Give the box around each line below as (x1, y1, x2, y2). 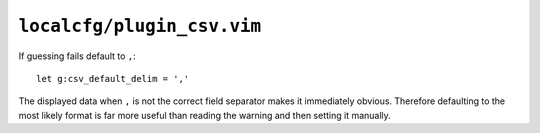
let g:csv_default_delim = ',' (36, 73, 190, 84)
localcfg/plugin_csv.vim (18, 15, 262, 37)
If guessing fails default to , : (18, 50, 137, 62)
